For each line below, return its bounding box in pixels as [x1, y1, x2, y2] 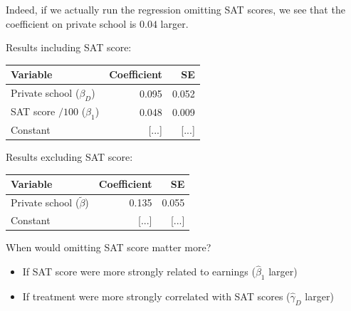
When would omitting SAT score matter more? [6, 240, 211, 255]
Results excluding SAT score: [6, 149, 133, 164]
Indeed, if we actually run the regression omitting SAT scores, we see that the [6, 2, 345, 16]
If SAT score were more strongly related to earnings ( [22, 264, 256, 279]
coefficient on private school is [6, 16, 137, 31]
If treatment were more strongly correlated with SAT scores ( [22, 289, 290, 304]
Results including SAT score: [6, 40, 132, 55]
